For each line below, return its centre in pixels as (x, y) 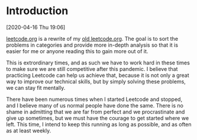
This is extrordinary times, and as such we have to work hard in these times (98, 63)
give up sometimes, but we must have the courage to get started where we (98, 118)
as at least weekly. (29, 131)
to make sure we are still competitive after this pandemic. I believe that (92, 69)
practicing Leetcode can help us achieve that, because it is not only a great (98, 75)
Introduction (37, 11)
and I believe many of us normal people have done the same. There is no (95, 105)
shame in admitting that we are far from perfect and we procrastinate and (96, 112)
